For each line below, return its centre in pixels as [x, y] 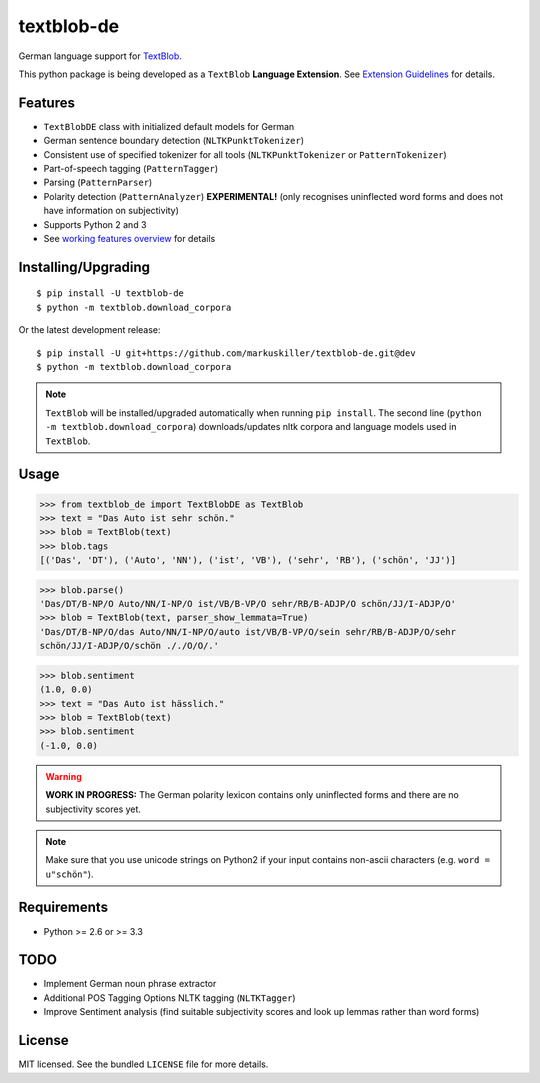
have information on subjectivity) [111, 211]
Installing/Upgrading [84, 266]
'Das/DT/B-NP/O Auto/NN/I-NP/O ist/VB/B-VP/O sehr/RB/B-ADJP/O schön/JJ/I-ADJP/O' [248, 604]
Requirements [63, 907]
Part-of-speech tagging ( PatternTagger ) [131, 169]
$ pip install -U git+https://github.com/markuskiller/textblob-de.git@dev [226, 353]
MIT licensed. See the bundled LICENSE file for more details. [143, 1064]
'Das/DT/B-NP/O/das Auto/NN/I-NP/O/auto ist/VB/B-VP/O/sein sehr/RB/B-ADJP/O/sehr [248, 631]
